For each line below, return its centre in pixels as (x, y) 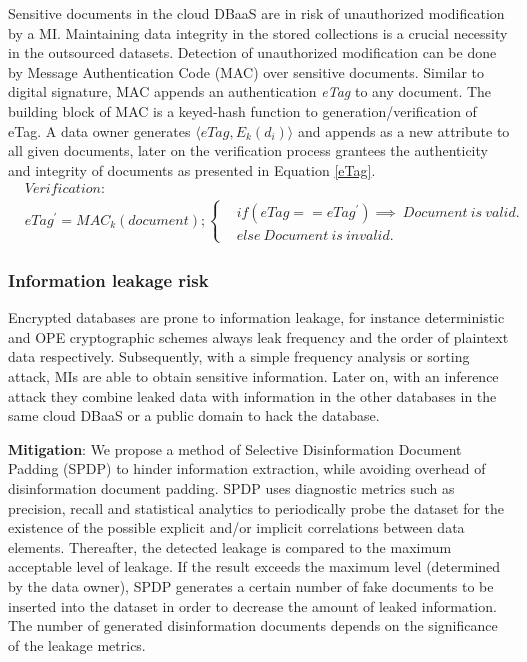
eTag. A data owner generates (99, 130)
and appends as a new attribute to (403, 130)
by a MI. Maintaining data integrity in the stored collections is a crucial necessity (258, 32)
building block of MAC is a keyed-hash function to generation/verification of (242, 110)
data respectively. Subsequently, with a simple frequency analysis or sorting (239, 356)
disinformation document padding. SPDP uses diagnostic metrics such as (231, 487)
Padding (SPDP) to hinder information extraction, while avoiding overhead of (247, 468)
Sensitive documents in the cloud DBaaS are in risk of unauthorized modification (256, 13)
